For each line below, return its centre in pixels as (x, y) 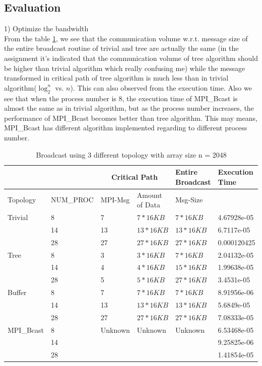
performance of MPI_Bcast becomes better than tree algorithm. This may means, (131, 118)
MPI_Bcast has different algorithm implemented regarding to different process (126, 128)
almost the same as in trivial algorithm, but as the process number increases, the (129, 108)
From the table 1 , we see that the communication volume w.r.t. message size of (126, 38)
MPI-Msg (115, 200)
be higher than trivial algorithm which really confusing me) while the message (125, 68)
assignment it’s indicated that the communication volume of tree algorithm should (131, 58)
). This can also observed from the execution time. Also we (161, 87)
